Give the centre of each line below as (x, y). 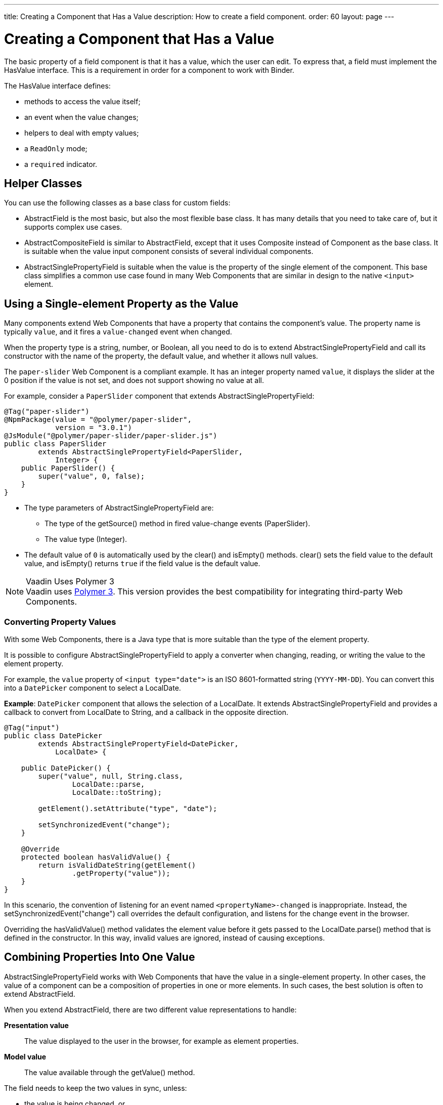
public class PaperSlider (55, 444)
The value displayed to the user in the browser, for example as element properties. (162, 1041)
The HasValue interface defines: (57, 86)
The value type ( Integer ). (86, 539)
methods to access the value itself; (82, 101)
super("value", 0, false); (92, 476)
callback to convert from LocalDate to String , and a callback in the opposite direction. (146, 712)
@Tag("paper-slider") (47, 412)
